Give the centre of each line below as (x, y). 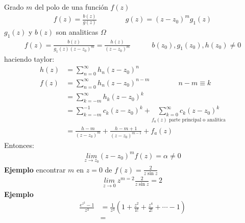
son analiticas (77, 32)
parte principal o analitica (197, 120)
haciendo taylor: (29, 59)
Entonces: (19, 145)
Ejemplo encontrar (35, 169)
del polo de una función (71, 7)
